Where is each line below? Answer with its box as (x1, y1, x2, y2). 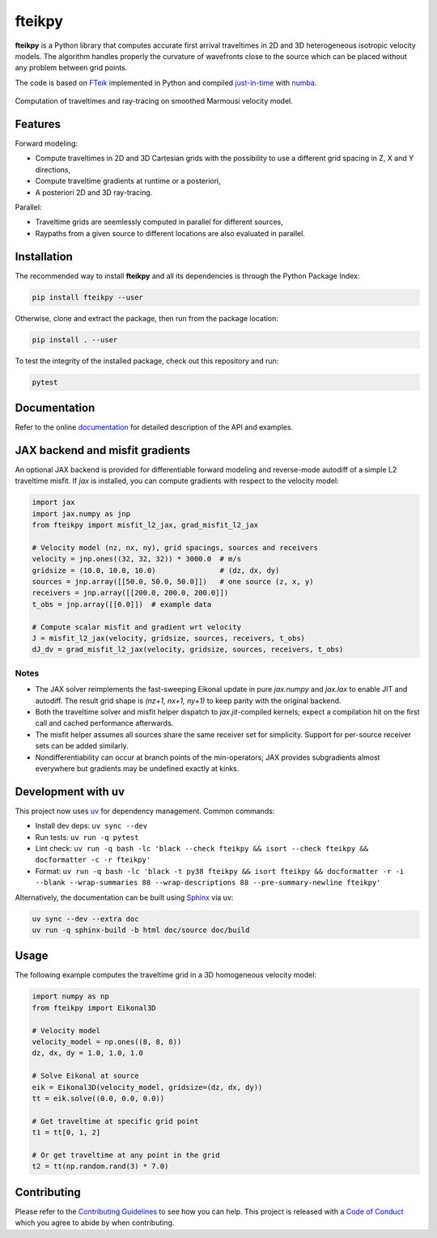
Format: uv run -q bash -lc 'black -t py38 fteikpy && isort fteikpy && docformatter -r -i (35, 866, 405, 876)
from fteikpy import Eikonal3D (32, 1003, 157, 1012)
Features (15, 117, 61, 131)
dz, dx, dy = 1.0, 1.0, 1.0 (32, 1049, 143, 1058)
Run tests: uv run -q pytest (35, 832, 139, 842)
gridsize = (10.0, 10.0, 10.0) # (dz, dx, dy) (32, 566, 280, 574)
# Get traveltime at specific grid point (32, 1117, 199, 1126)
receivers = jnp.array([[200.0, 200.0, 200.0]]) (32, 588, 229, 598)
